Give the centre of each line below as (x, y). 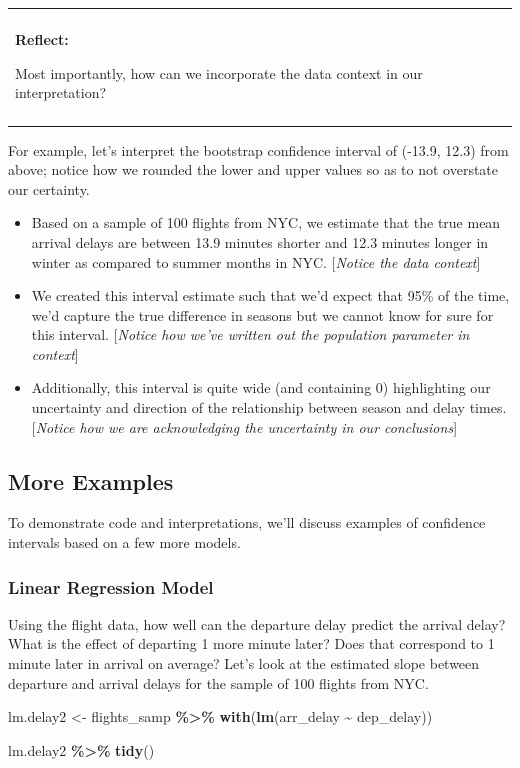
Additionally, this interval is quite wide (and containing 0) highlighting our (261, 387)
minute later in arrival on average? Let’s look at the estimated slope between (244, 663)
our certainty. (49, 188)
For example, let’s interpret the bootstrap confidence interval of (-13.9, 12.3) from (258, 149)
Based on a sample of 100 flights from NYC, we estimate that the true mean (266, 222)
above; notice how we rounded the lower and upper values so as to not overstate (253, 169)
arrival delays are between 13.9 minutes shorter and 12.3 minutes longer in (260, 241)
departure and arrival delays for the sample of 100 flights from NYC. (218, 682)
